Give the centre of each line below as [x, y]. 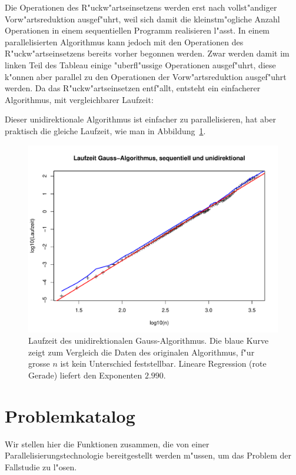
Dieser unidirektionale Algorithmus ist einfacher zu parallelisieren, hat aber [140, 119]
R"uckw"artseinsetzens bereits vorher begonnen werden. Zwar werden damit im [147, 53]
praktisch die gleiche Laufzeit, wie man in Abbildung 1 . [105, 130]
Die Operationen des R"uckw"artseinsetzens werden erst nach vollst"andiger [141, 7]
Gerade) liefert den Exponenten [85, 375]
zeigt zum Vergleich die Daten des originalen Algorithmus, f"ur [142, 352]
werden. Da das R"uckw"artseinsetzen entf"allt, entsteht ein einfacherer [133, 88]
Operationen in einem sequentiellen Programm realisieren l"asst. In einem [137, 30]
